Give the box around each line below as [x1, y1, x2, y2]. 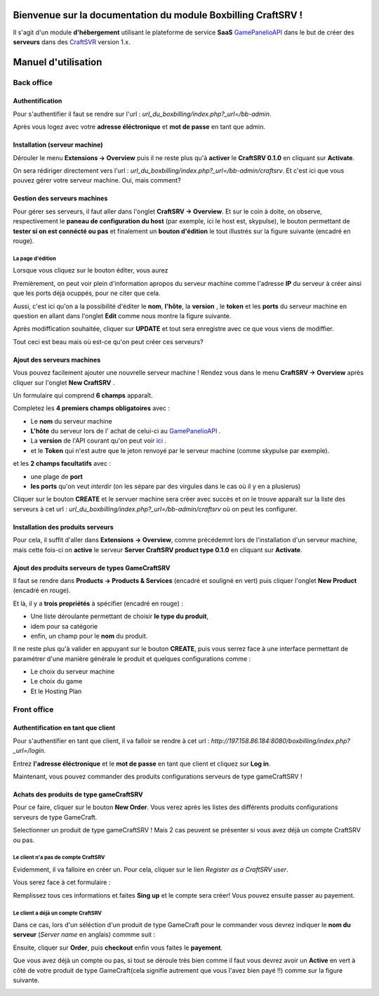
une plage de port [30, 472, 84, 480]
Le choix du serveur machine [30, 667, 115, 676]
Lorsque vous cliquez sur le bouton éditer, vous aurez [13, 266, 168, 275]
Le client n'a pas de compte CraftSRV [13, 854, 105, 861]
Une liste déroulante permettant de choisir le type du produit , [30, 612, 209, 621]
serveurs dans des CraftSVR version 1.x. [13, 37, 131, 46]
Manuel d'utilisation [13, 56, 102, 68]
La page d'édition [13, 255, 56, 262]
